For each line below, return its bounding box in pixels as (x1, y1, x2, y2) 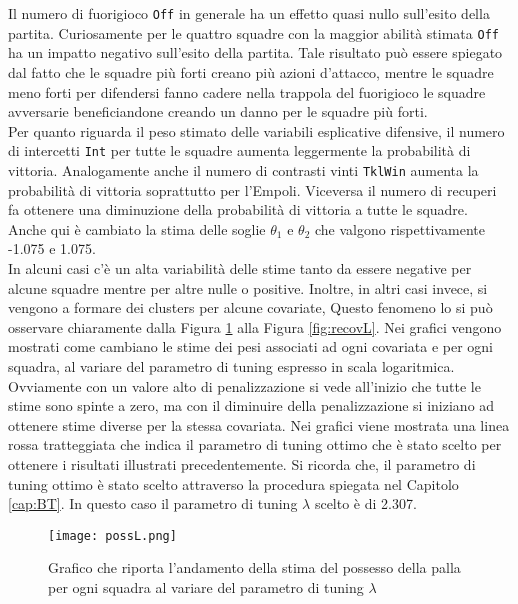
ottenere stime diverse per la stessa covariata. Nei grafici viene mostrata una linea (8, 414, 510, 435)
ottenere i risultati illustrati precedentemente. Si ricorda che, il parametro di (8, 453, 476, 474)
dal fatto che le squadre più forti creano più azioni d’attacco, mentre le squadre (8, 61, 494, 82)
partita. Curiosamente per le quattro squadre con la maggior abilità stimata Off (8, 22, 499, 43)
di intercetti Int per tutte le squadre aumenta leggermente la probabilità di (8, 140, 471, 161)
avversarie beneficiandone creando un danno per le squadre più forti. (8, 101, 428, 122)
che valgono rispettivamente (314, 218, 486, 239)
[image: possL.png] (48, 528, 177, 543)
